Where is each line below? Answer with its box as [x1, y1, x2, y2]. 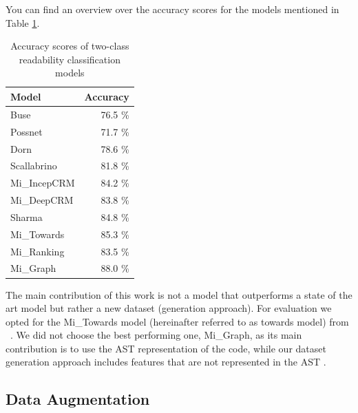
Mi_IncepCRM [10, 176, 75, 190]
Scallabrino [10, 158, 57, 173]
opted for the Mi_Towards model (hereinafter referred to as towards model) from [6, 314, 349, 328]
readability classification [19, 52, 120, 66]
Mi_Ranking [10, 244, 65, 258]
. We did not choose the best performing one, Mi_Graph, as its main [10, 328, 302, 342]
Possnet [10, 124, 43, 138]
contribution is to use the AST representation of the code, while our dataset [6, 341, 326, 355]
